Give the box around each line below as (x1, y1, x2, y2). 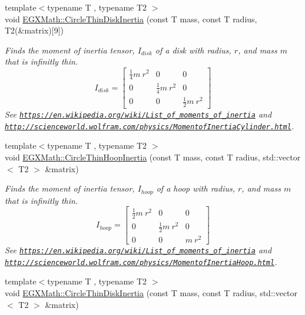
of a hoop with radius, (156, 182, 236, 195)
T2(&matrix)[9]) (5, 24, 64, 36)
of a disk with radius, (155, 43, 231, 56)
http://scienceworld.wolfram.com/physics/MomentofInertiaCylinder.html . (5, 119, 294, 132)
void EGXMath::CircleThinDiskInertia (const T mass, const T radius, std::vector (5, 287, 298, 299)
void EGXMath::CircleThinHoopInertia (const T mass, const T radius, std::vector (5, 151, 301, 163)
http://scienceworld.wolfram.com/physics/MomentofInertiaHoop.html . (5, 255, 277, 267)
